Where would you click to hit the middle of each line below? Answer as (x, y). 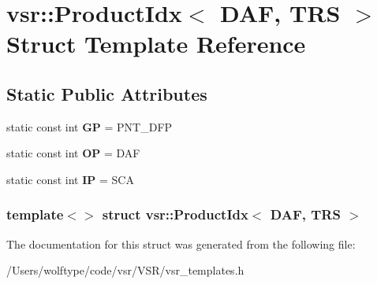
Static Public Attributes (107, 93)
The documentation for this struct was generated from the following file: (181, 243)
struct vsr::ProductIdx (175, 214)
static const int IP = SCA (70, 179)
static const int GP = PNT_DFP (90, 126)
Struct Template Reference (156, 44)
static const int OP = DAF (73, 153)
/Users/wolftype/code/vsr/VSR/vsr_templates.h (125, 270)
